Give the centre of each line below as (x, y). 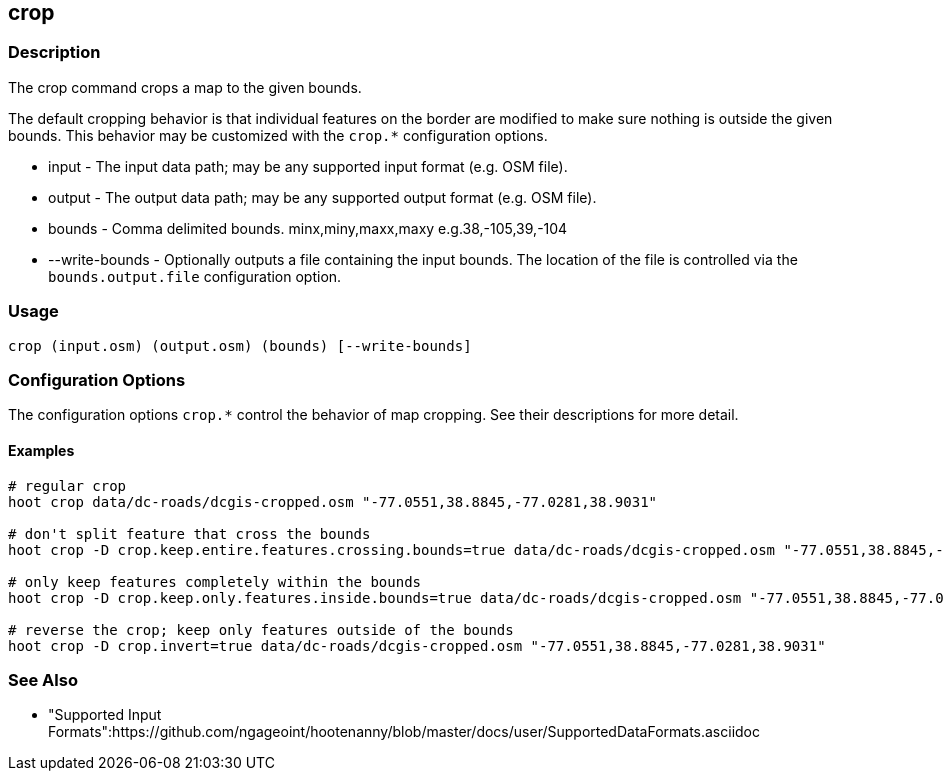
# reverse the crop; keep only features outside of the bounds (261, 629)
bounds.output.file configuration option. (195, 276)
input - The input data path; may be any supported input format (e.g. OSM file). (308, 166)
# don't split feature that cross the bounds (189, 533)
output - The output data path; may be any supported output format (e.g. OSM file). (322, 197)
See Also (43, 679)
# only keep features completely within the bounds (215, 581)
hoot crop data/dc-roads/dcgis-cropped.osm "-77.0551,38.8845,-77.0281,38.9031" (333, 501)
